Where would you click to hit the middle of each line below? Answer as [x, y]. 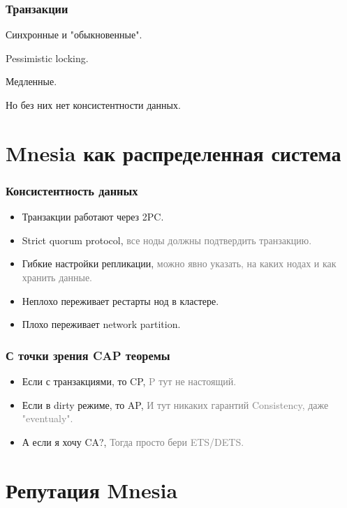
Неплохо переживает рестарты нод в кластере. [120, 300]
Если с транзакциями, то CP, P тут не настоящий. [129, 381]
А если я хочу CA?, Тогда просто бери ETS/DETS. [133, 441]
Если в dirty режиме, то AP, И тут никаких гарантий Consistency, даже [175, 404]
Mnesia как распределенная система [173, 152]
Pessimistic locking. [47, 58]
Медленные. [31, 81]
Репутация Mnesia [92, 490]
